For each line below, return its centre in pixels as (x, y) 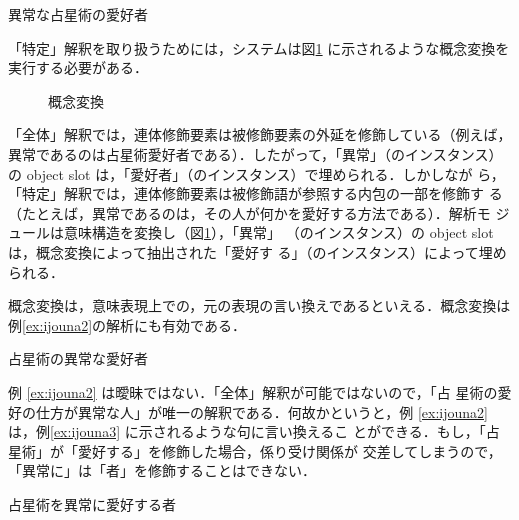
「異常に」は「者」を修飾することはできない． (162, 470)
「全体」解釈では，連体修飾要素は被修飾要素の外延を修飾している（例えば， (260, 134)
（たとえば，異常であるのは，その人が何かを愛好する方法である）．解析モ (249, 212)
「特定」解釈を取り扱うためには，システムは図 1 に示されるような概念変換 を (259, 47)
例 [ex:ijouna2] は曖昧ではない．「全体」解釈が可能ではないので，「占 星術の (253, 391)
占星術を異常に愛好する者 (92, 503)
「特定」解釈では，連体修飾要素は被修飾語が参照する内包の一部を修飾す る (255, 193)
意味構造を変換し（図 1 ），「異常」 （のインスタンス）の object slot (278, 232)
